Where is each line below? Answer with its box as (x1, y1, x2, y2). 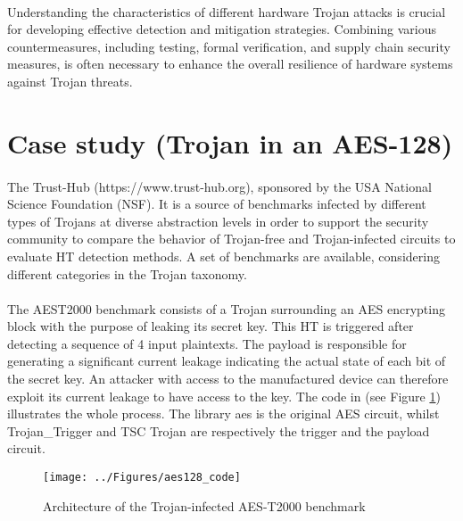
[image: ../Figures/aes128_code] (43, 471, 241, 484)
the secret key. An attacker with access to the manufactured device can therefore (7, 369, 449, 388)
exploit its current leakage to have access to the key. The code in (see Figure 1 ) (7, 386, 441, 405)
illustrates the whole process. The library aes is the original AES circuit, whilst (7, 404, 440, 423)
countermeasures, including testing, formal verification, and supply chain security (7, 37, 451, 55)
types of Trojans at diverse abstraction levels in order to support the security (7, 211, 429, 230)
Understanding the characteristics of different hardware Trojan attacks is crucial (7, 2, 446, 21)
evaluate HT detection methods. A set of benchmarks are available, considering (7, 246, 440, 265)
